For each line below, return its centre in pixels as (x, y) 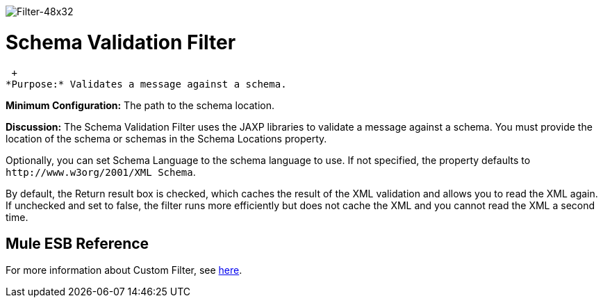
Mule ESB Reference (77, 243)
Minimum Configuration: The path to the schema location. (140, 105)
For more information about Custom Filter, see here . (124, 270)
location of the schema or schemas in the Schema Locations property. (166, 138)
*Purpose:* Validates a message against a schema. (146, 84)
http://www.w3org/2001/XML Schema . (101, 172)
